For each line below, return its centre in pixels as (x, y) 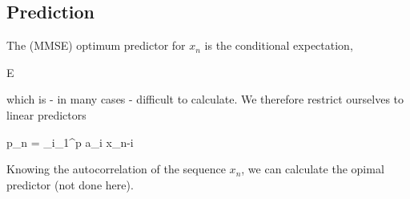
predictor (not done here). (70, 184)
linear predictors (46, 114)
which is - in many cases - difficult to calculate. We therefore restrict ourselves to (205, 99)
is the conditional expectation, (279, 45)
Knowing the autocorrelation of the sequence (116, 169)
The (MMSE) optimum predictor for (96, 45)
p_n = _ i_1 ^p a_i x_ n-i (70, 142)
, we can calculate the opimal (313, 169)
